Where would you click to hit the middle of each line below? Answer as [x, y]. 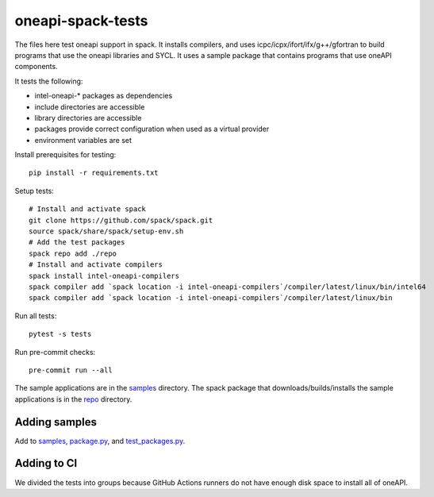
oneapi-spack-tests [81, 21]
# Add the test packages [77, 243]
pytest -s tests [60, 334]
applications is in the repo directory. [73, 399]
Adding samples [56, 422]
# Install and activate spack [88, 209]
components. [36, 67]
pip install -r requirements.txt [94, 173]
